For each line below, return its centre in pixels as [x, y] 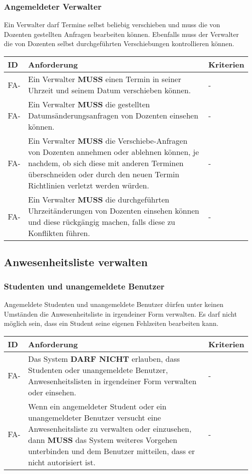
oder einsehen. [52, 392]
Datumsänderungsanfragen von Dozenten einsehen [113, 115]
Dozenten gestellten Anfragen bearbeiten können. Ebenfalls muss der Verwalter [121, 34]
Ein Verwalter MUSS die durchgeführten [99, 199]
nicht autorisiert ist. [62, 462]
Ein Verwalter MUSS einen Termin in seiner [105, 79]
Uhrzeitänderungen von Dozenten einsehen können [114, 211]
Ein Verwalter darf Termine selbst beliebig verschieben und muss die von [112, 25]
